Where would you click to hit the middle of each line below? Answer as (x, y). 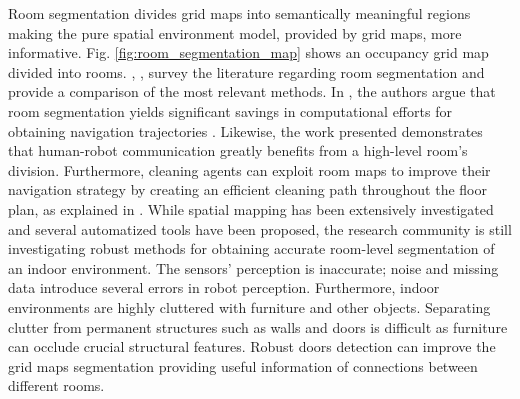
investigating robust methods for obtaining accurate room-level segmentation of (251, 248)
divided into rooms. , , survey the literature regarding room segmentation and (246, 71)
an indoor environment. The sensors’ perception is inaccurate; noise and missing (253, 267)
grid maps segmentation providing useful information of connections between (243, 365)
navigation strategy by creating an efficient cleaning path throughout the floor (247, 189)
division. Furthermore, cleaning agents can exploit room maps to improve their (249, 169)
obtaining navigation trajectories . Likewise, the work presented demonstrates (245, 130)
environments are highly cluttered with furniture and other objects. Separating (249, 306)
